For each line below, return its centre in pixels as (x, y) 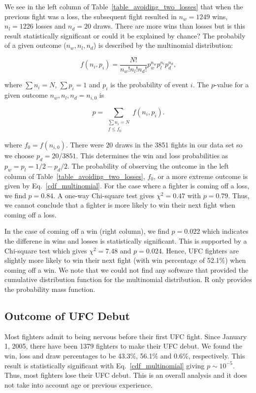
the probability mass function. (50, 289)
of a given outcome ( (35, 45)
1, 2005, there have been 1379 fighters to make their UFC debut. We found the (123, 346)
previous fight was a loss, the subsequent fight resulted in (91, 16)
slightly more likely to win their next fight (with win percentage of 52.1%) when (125, 260)
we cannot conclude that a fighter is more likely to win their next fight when (120, 205)
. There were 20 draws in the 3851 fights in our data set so (154, 144)
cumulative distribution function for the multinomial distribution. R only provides (128, 279)
